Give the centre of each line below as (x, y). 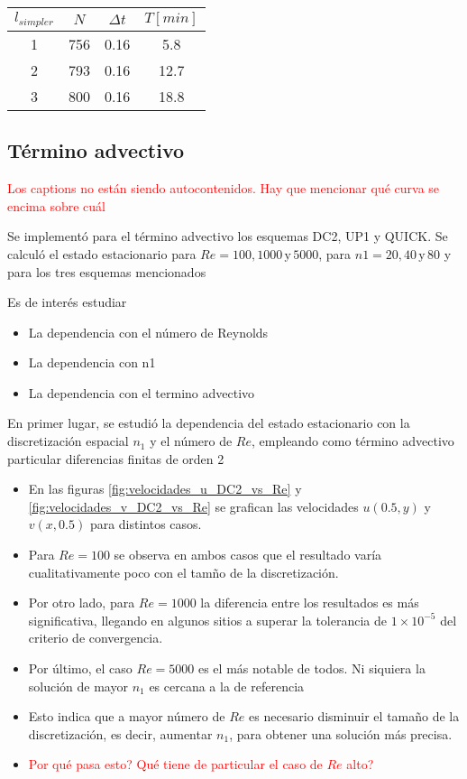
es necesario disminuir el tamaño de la (354, 716)
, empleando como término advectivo (353, 441)
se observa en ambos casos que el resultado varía (248, 555)
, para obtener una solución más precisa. (341, 733)
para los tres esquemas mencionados (107, 271)
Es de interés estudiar (67, 302)
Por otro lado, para (82, 603)
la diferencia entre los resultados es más (310, 603)
